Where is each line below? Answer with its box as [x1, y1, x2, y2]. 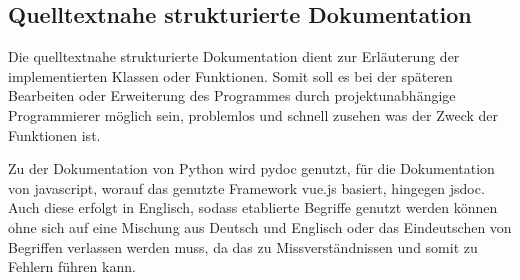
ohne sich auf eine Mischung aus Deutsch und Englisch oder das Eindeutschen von [8, 216, 512, 237]
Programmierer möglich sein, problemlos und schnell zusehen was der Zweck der [8, 104, 499, 125]
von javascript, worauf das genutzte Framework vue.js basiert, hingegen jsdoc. [8, 177, 485, 198]
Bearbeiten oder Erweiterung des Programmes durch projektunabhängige [8, 85, 456, 106]
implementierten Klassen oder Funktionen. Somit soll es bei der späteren [8, 65, 453, 86]
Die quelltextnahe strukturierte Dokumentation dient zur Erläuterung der [8, 46, 460, 67]
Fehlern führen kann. [8, 256, 136, 277]
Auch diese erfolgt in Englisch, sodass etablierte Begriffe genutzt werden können [8, 197, 498, 218]
